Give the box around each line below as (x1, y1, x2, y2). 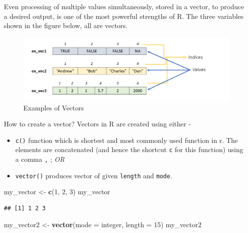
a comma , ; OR (15, 154, 65, 164)
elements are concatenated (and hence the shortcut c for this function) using (15, 144, 243, 155)
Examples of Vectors (23, 102, 84, 112)
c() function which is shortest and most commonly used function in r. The (15, 135, 238, 145)
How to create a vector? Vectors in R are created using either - (4, 119, 191, 129)
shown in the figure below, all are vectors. (4, 20, 128, 31)
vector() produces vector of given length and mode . (15, 170, 172, 180)
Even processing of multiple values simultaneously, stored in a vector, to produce (4, 1, 244, 11)
